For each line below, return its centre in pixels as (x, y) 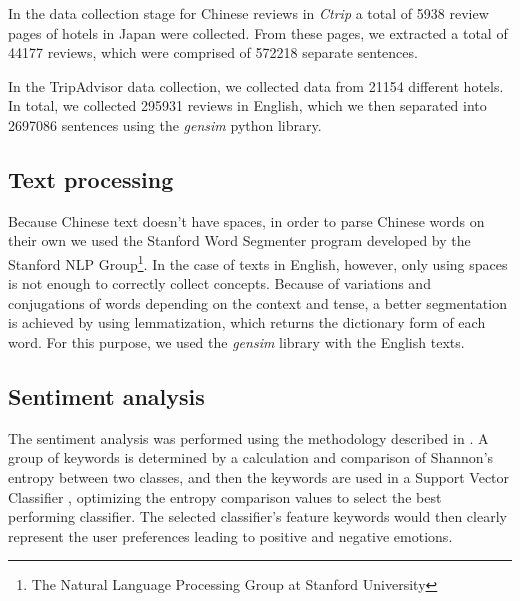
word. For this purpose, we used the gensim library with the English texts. (236, 341)
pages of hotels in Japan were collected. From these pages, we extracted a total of (258, 32)
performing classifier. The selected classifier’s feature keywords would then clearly (257, 516)
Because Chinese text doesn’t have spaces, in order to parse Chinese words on (246, 220)
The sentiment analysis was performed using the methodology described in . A (248, 437)
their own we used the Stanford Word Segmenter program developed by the (239, 240)
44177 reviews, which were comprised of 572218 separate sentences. (213, 52)
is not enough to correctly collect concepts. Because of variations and (219, 283)
